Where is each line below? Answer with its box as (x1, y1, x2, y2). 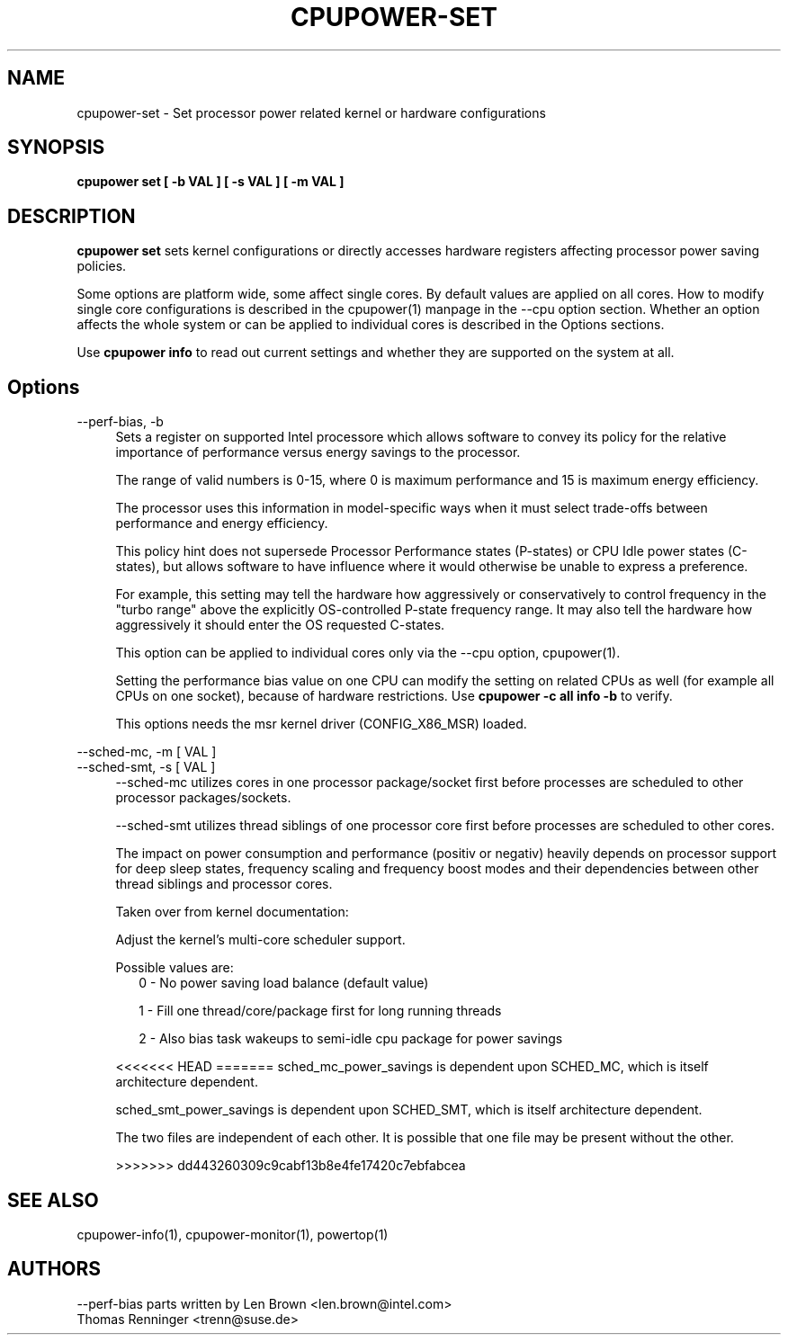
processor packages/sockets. (115, 790, 291, 806)
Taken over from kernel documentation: (115, 904, 349, 920)
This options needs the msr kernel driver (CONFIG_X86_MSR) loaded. (115, 716, 527, 732)
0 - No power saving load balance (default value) (139, 975, 429, 991)
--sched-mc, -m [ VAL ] (76, 744, 217, 760)
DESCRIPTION (7, 204, 136, 228)
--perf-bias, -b (76, 414, 164, 430)
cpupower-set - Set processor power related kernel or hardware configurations (76, 104, 546, 121)
